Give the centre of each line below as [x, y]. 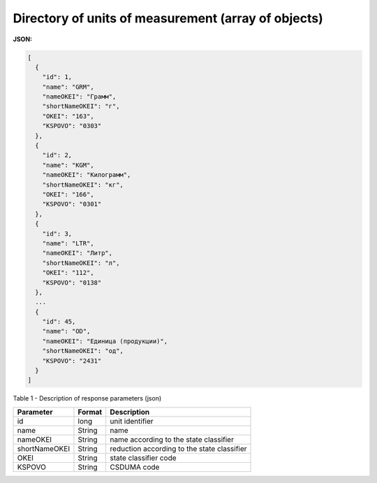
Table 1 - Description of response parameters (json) [87, 398]
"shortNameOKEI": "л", [81, 263]
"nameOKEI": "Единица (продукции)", [105, 341]
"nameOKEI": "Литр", [77, 253]
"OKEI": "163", [68, 116]
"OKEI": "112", [68, 273]
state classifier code [143, 458]
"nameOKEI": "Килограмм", [87, 175]
